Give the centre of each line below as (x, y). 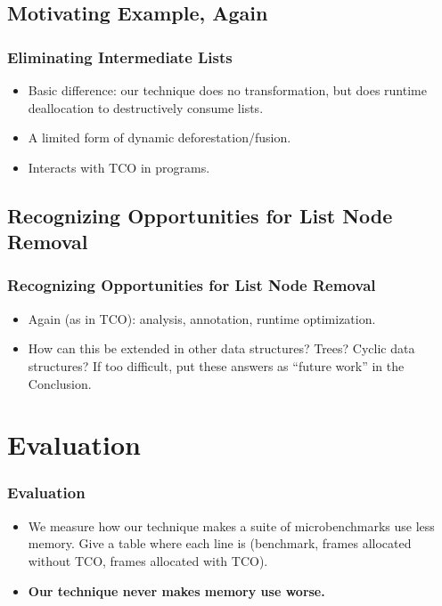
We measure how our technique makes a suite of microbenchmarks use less (231, 525)
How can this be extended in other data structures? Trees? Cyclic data (221, 348)
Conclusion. (60, 383)
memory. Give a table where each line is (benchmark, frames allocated (220, 543)
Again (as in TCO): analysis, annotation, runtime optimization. (202, 318)
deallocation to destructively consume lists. (146, 107)
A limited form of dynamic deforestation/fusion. (160, 137)
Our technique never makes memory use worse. (176, 590)
